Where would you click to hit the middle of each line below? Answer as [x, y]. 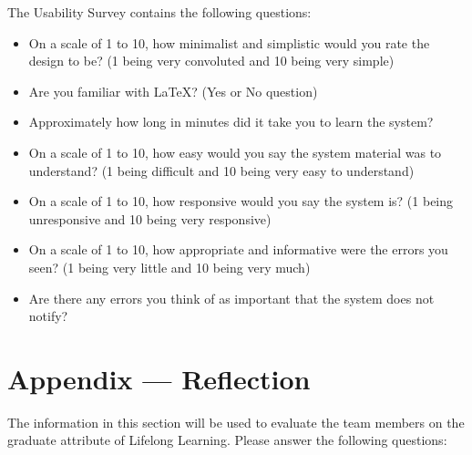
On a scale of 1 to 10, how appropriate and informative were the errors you [238, 249]
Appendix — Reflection [159, 378]
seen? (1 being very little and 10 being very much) [169, 267]
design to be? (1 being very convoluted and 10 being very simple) [211, 61]
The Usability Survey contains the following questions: [159, 12]
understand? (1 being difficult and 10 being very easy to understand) [221, 170]
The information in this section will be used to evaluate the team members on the [236, 422]
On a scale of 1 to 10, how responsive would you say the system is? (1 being [241, 201]
